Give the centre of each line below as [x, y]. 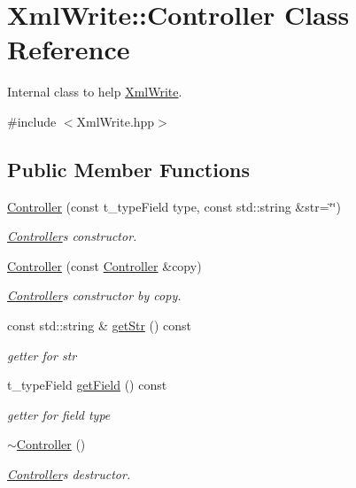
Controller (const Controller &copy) [104, 265]
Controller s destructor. [69, 474]
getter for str [42, 355]
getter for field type [59, 414]
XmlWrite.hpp [116, 121]
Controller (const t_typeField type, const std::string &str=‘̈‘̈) [174, 206]
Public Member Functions [128, 169]
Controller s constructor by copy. [94, 295]
